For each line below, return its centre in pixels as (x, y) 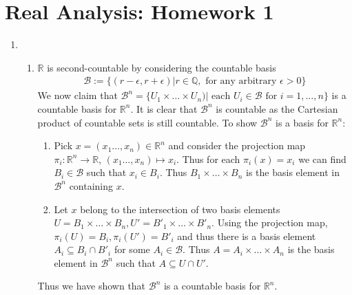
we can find (322, 159)
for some (132, 249)
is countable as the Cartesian (277, 108)
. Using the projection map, (270, 222)
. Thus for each (208, 159)
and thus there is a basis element (247, 236)
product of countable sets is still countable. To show (147, 122)
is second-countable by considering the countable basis (162, 67)
